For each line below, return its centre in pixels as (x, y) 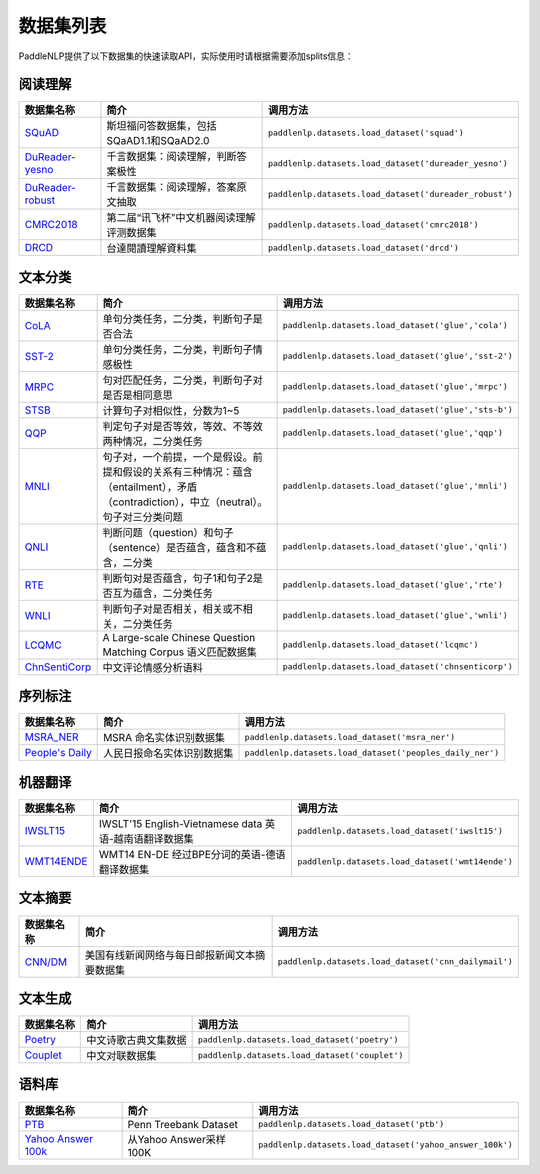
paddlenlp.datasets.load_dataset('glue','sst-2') (398, 356)
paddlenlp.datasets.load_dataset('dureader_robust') (390, 193)
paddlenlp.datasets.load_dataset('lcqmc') (380, 645)
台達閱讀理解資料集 (151, 248)
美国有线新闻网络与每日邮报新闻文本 (169, 955)
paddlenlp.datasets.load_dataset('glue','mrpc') (395, 386)
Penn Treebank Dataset (183, 1124)
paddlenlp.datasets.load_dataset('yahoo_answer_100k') (386, 1145)
